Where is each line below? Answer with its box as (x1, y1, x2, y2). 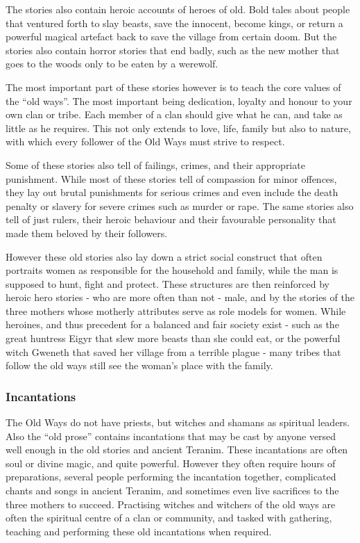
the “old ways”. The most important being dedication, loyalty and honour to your (6, 93, 352, 108)
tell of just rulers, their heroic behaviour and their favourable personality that (6, 212, 336, 227)
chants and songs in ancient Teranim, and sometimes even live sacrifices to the (6, 483, 339, 498)
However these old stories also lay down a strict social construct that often (6, 249, 323, 264)
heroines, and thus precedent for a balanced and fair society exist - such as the (6, 317, 339, 332)
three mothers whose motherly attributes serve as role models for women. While (6, 303, 346, 318)
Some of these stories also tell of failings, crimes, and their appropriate (6, 157, 305, 172)
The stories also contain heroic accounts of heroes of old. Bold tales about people (6, 2, 350, 16)
